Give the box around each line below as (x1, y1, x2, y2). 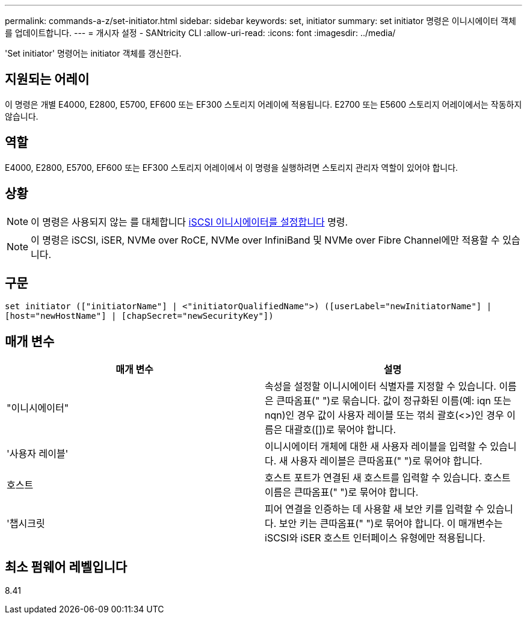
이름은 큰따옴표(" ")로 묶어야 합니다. (265, 486, 419, 499)
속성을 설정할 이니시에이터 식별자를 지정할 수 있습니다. (265, 380, 496, 393)
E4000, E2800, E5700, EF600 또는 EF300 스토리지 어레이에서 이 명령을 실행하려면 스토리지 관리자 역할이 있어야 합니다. (5, 162, 458, 173)
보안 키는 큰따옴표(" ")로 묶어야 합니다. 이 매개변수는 (279, 517, 503, 530)
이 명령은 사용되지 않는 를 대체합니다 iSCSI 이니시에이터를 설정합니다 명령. (31, 215, 348, 228)
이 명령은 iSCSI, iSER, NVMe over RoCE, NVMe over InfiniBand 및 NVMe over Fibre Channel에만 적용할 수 (31, 233, 500, 246)
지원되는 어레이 (5, 72, 90, 87)
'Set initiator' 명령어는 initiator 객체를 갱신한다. (5, 48, 182, 58)
